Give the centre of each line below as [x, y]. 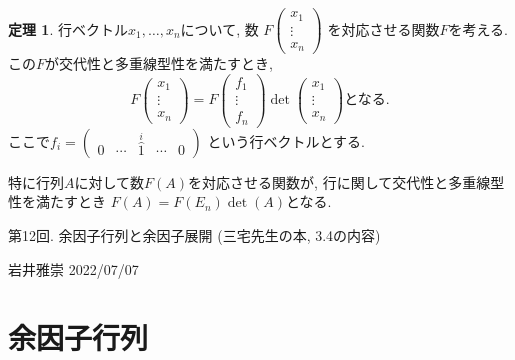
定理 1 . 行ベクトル [68, 28]
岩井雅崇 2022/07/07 [73, 268]
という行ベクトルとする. [286, 140]
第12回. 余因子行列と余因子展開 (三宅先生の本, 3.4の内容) [194, 234]
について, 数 [219, 28]
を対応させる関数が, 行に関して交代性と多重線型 [346, 181]
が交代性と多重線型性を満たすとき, [159, 63]
